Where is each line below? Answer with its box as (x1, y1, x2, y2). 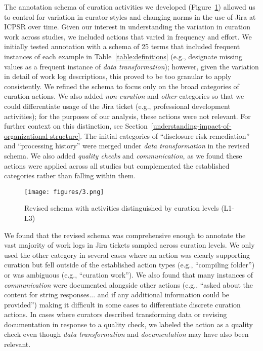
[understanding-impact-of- (151, 121, 232, 131)
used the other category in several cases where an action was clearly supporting (4, 249, 250, 260)
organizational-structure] (4, 130, 80, 141)
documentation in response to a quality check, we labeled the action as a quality (4, 319, 253, 329)
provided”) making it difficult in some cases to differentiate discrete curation (4, 299, 241, 309)
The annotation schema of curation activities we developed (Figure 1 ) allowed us (4, 2, 255, 12)
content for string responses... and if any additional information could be (4, 289, 230, 300)
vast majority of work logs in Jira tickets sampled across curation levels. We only (4, 240, 255, 250)
